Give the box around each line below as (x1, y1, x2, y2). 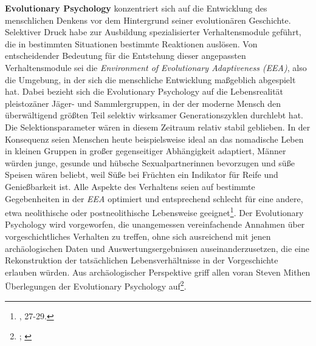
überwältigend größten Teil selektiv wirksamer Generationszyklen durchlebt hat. (5, 109, 303, 121)
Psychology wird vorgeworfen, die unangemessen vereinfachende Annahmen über (5, 218, 305, 231)
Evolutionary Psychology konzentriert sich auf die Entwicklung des (5, 2, 267, 14)
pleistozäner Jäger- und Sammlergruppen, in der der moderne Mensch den (5, 97, 281, 109)
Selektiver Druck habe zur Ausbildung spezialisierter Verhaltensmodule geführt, (5, 25, 301, 38)
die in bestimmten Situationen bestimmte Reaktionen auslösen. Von (5, 37, 258, 50)
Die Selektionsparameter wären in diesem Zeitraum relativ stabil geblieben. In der (5, 120, 311, 133)
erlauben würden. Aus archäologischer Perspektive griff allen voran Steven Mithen (5, 265, 311, 278)
